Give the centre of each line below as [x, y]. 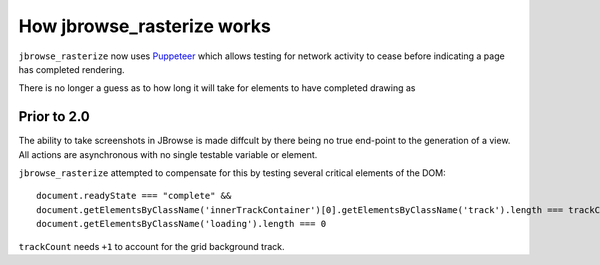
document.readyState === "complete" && [134, 196]
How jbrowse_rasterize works [145, 26]
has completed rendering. [71, 69]
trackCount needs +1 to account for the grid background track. [151, 246]
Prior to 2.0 [54, 116]
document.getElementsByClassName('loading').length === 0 [181, 224]
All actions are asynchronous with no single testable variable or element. [168, 154]
